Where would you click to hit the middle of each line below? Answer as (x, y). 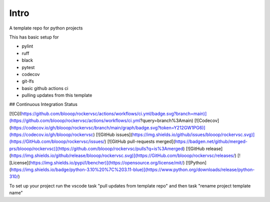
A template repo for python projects (46, 28)
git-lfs (28, 81)
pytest (28, 67)
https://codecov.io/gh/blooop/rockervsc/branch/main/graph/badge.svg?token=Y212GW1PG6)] (108, 127)
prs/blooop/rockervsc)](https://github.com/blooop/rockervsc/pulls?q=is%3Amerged (96, 148)
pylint (27, 46)
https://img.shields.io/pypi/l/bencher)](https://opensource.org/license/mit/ (107, 162)
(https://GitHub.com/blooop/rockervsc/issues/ (57, 141)
